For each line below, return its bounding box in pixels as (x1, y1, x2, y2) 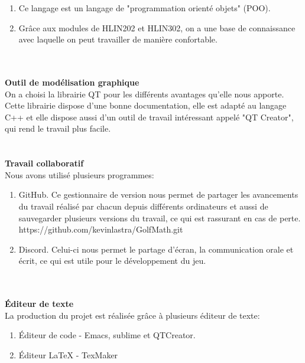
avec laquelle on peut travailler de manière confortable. (18, 33, 218, 45)
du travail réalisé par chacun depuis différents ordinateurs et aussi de (18, 200, 268, 212)
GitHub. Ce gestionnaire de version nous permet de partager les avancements (18, 188, 298, 201)
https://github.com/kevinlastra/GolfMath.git (18, 223, 183, 236)
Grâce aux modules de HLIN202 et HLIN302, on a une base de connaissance (18, 21, 296, 34)
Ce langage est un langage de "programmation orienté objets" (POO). (18, 2, 271, 14)
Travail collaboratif (5, 157, 84, 169)
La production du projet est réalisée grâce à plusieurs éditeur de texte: (5, 309, 260, 321)
